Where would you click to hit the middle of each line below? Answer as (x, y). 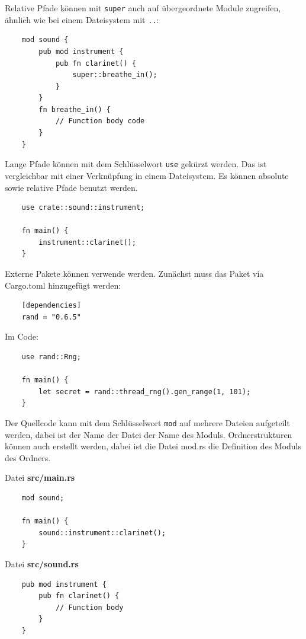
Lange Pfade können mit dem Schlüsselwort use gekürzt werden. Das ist (136, 164)
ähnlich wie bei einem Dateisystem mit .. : (82, 19)
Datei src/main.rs (40, 477)
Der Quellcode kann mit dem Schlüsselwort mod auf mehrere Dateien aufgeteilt (147, 423)
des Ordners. (28, 457)
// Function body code (100, 121)
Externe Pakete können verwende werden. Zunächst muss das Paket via (134, 274)
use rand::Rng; (51, 357)
